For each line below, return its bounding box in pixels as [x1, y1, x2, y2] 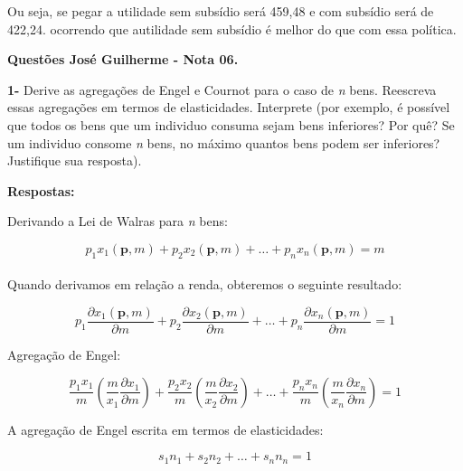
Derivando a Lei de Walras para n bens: [7, 212, 228, 231]
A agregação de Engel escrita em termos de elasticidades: [7, 419, 324, 438]
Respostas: [7, 181, 75, 200]
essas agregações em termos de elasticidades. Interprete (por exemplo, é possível [7, 98, 450, 117]
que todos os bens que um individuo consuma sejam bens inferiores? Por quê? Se [7, 115, 455, 134]
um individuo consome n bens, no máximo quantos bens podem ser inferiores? [7, 133, 440, 152]
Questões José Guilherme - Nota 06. [7, 50, 239, 69]
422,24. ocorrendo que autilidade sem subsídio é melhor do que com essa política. [7, 19, 457, 38]
